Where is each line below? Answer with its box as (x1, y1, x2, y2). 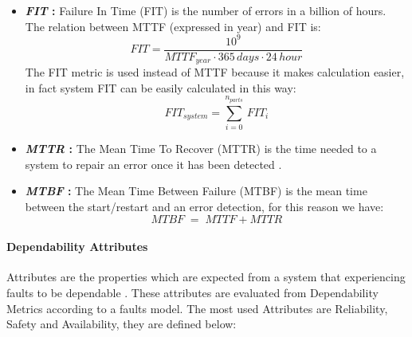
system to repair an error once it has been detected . (25, 155, 282, 172)
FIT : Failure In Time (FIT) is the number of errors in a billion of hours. (25, 2, 386, 18)
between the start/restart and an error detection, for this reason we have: (25, 198, 384, 214)
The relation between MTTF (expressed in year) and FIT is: (25, 18, 321, 34)
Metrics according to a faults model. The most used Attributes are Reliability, (6, 300, 388, 316)
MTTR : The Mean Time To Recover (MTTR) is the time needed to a (25, 140, 377, 157)
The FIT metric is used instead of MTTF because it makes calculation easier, (25, 64, 405, 80)
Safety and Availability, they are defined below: (6, 315, 237, 332)
